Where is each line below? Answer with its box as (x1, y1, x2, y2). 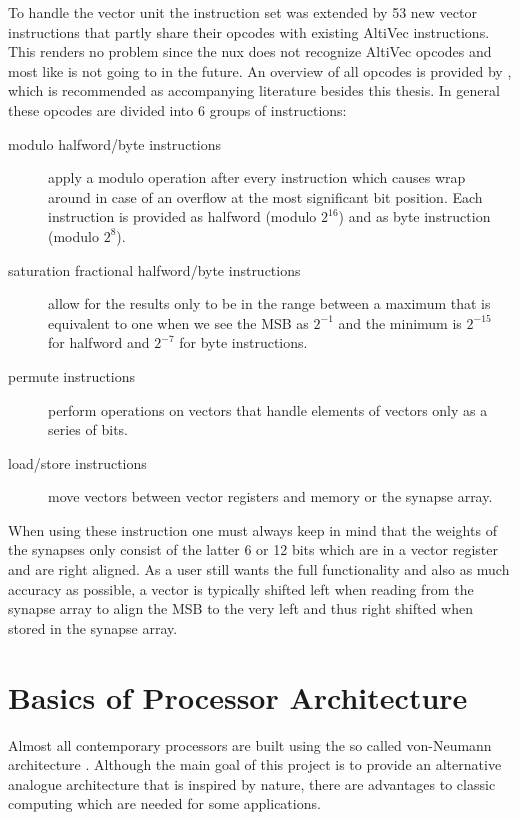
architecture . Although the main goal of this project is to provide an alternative (8, 754, 502, 775)
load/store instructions (8, 452, 147, 473)
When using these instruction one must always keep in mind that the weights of (8, 519, 497, 540)
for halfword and (48, 332, 150, 353)
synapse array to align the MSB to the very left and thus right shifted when (8, 598, 474, 619)
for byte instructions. (179, 332, 308, 353)
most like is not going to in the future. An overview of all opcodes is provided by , (8, 60, 512, 81)
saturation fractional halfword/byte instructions (8, 259, 301, 280)
